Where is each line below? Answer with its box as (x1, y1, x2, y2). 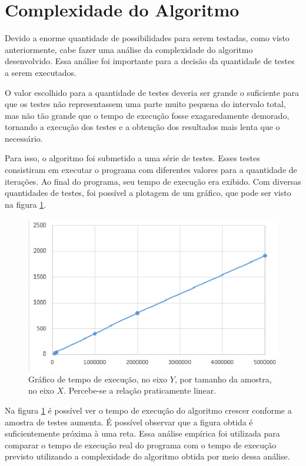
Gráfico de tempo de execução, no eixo (28, 372, 168, 385)
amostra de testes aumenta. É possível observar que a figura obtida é (5, 415, 253, 428)
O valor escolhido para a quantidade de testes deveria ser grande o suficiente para (5, 86, 299, 98)
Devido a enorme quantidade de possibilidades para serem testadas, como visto (5, 32, 290, 44)
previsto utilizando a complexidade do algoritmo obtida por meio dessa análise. (5, 450, 290, 462)
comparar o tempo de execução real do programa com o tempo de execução (5, 438, 277, 451)
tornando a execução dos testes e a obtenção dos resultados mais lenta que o (5, 121, 280, 133)
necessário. (5, 132, 43, 144)
